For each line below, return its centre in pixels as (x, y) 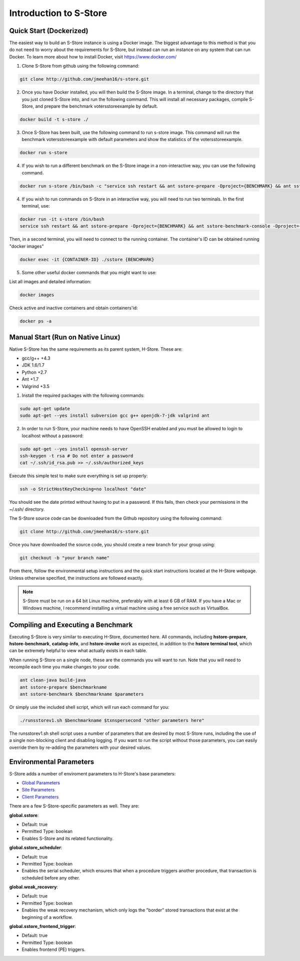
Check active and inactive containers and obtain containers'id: (73, 308)
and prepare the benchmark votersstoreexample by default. (97, 106)
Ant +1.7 (30, 379)
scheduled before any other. (51, 877)
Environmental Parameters (52, 762)
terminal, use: (36, 206)
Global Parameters (41, 782)
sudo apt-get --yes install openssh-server (74, 449)
